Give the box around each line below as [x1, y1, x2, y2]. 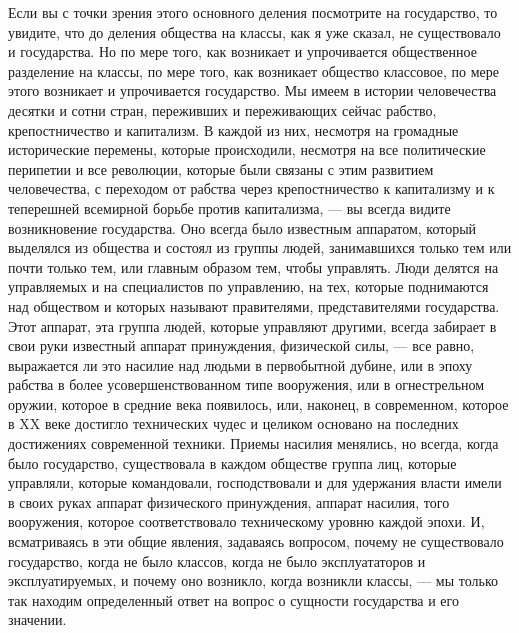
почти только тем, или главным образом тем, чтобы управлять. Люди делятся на [8, 256, 499, 277]
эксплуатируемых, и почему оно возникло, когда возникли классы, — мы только [8, 570, 498, 591]
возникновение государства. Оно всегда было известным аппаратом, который [8, 217, 477, 238]
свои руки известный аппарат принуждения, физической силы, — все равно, [8, 335, 475, 356]
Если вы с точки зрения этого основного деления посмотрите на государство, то [8, 2, 498, 22]
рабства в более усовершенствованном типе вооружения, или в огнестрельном [8, 374, 485, 395]
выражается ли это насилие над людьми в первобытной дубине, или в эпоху [8, 354, 473, 375]
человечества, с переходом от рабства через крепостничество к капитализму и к [8, 178, 495, 199]
